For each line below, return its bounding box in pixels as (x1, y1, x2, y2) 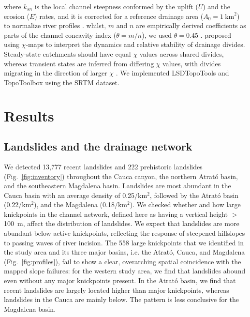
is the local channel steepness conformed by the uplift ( (34, 1, 198, 11)
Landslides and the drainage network (4, 139, 192, 154)
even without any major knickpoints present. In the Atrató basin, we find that (4, 275, 236, 286)
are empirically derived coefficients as (136, 20, 246, 30)
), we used (142, 30, 172, 40)
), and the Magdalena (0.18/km (34, 199, 127, 210)
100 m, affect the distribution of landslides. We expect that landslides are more (4, 218, 239, 228)
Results (4, 106, 54, 125)
